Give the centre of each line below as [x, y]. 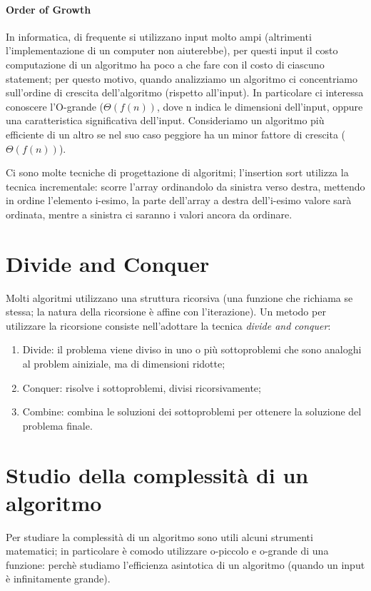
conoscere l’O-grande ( [55, 106]
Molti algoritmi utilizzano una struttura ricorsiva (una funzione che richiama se [179, 297]
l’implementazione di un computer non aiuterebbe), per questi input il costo [172, 50]
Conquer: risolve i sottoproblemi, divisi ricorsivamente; [142, 387]
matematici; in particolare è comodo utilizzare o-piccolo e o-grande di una [167, 551]
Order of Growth [49, 9]
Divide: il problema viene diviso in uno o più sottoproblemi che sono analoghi [192, 349]
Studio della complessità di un [157, 474]
